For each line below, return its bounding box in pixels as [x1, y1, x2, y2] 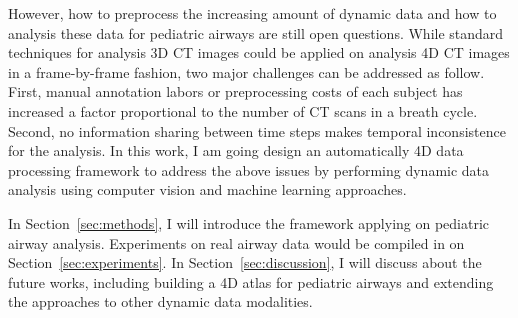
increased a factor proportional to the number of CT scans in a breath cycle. [8, 100, 478, 121]
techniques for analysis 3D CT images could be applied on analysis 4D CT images [8, 42, 510, 63]
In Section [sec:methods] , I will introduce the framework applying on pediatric [8, 212, 490, 233]
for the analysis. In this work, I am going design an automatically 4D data [8, 140, 464, 161]
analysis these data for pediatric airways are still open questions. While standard [8, 22, 504, 43]
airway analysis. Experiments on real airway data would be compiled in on [8, 232, 465, 253]
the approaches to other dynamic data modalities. [8, 291, 313, 312]
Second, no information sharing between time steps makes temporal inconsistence [8, 120, 506, 141]
